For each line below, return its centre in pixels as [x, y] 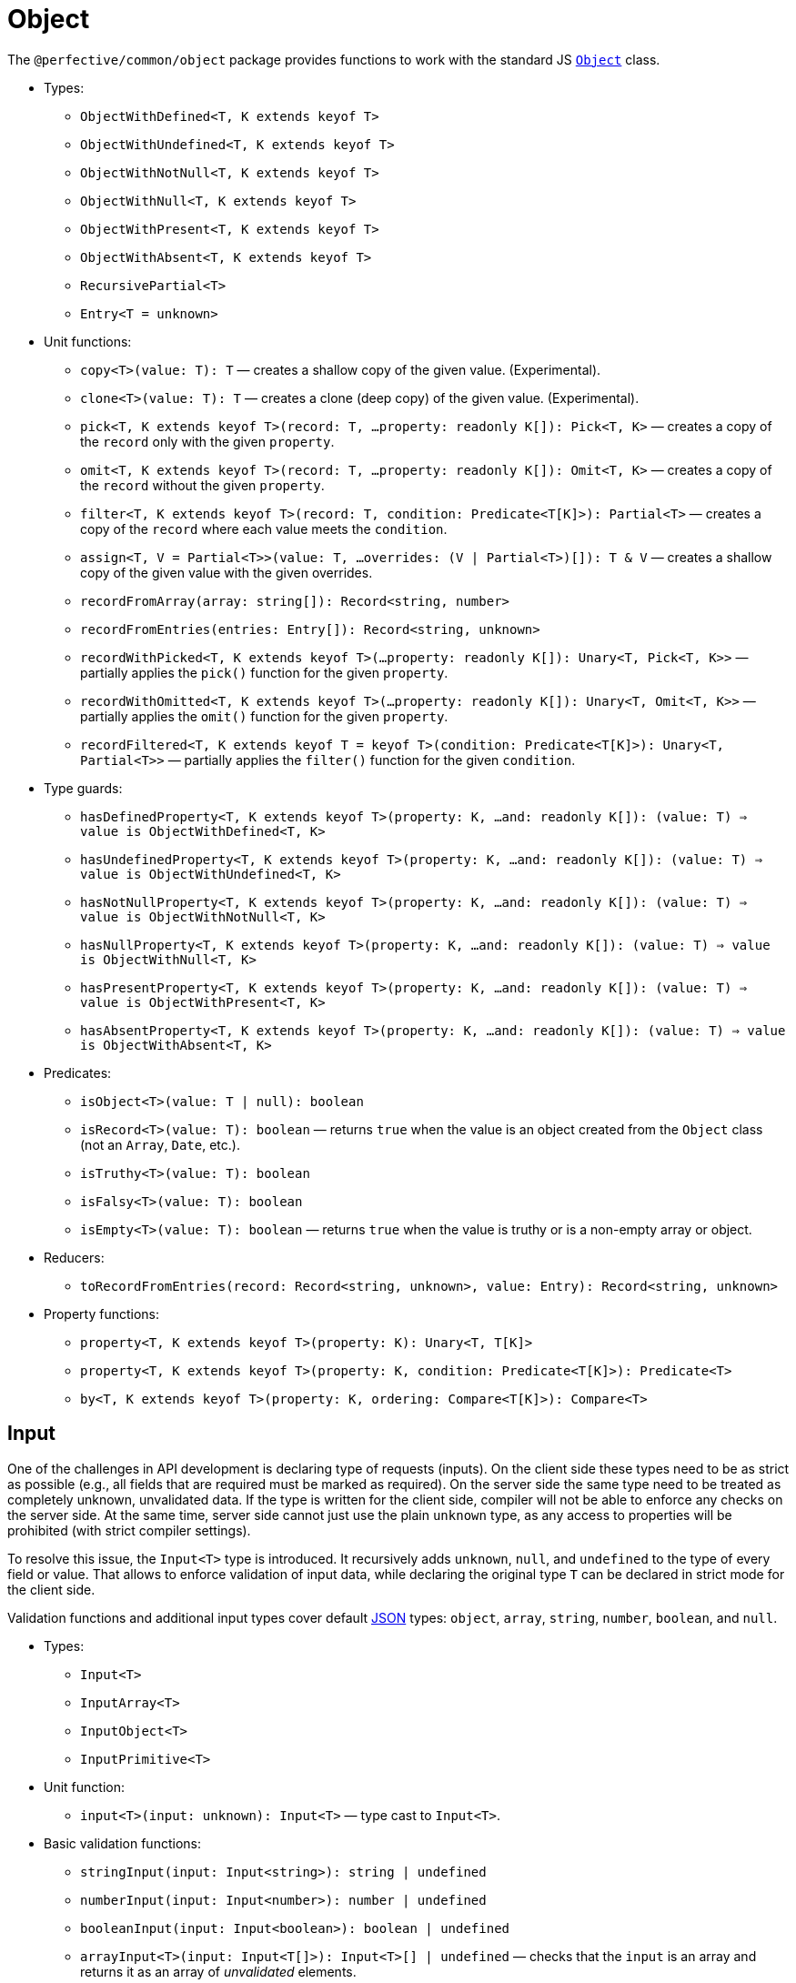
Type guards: [83, 788]
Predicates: [78, 1072]
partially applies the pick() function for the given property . [264, 672]
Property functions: [102, 1314]
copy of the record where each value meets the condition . [264, 528]
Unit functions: [88, 341]
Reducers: [74, 1257]
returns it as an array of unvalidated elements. [218, 1971]
